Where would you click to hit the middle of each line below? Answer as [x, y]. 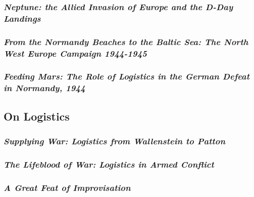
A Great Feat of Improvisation [67, 187]
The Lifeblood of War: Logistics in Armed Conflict [109, 164]
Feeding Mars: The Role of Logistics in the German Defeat [127, 76]
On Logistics [37, 116]
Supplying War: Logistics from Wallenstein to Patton [115, 141]
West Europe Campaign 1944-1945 [75, 53]
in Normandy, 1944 [44, 88]
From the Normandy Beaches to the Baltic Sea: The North [126, 41]
